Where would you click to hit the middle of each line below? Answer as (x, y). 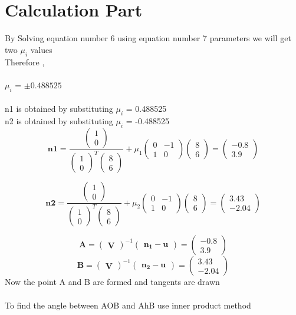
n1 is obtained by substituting (59, 109)
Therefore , (25, 62)
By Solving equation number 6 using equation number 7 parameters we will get (148, 38)
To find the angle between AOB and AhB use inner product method (128, 305)
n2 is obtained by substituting (59, 120)
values (41, 49)
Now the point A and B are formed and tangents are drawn (112, 282)
